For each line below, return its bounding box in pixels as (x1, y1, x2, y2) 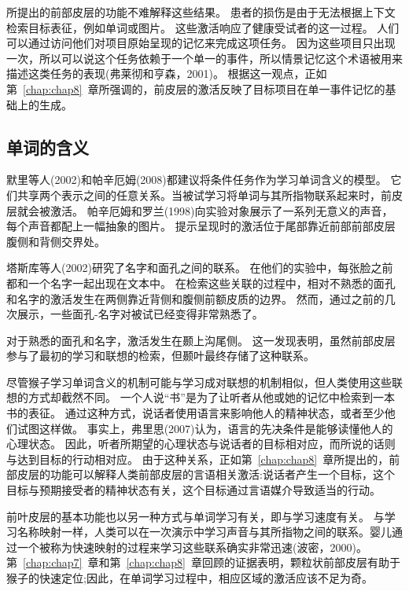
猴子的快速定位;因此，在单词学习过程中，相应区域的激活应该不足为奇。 (6, 570, 373, 586)
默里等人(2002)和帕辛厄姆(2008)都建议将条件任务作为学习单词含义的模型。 (6, 171, 387, 188)
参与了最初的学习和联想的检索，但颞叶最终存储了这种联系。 (6, 347, 315, 364)
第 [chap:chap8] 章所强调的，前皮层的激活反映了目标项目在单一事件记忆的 (6, 80, 385, 97)
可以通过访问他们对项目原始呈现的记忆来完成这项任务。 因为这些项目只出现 (6, 35, 396, 51)
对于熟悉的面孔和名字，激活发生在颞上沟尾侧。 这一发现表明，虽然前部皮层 (6, 332, 396, 348)
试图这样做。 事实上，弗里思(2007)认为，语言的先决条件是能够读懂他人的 (17, 420, 393, 436)
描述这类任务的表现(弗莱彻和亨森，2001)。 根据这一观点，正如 (6, 65, 327, 82)
